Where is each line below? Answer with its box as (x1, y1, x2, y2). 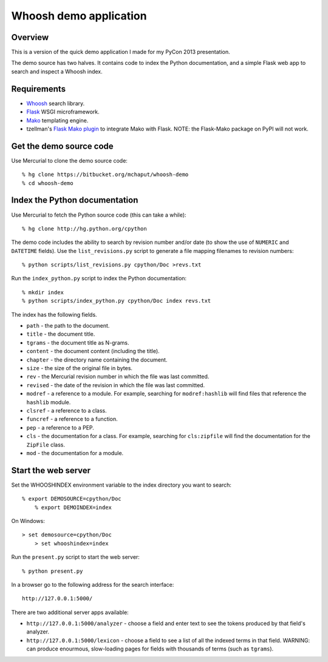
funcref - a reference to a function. (26, 416, 118, 423)
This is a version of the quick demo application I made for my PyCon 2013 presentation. (11, 49, 230, 56)
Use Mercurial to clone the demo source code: (11, 157, 128, 164)
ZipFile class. (26, 441, 66, 448)
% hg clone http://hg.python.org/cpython (22, 225, 147, 232)
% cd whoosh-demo (22, 180, 73, 186)
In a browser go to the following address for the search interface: (11, 581, 174, 588)
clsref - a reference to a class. (26, 407, 108, 414)
